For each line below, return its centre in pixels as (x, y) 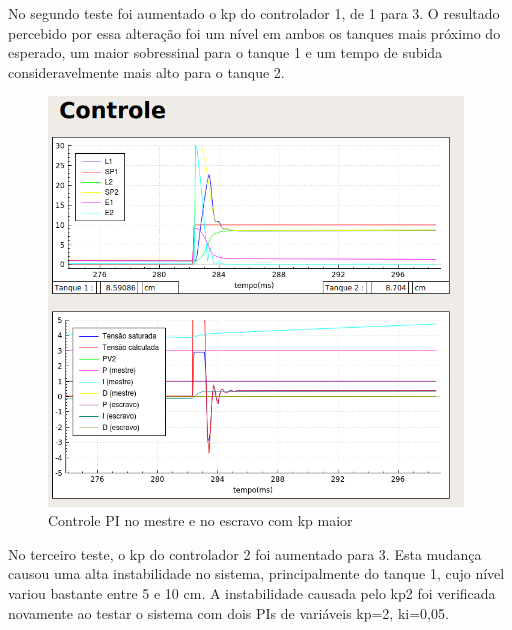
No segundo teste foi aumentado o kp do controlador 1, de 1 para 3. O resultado (254, 13)
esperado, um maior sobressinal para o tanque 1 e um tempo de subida (225, 52)
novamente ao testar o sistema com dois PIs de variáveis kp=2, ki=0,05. (228, 612)
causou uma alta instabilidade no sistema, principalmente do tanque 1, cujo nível (256, 573)
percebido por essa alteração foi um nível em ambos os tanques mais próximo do (254, 32)
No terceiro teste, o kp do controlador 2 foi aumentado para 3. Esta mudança (245, 553)
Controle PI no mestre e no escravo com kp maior (200, 520)
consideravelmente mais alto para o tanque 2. (146, 71)
